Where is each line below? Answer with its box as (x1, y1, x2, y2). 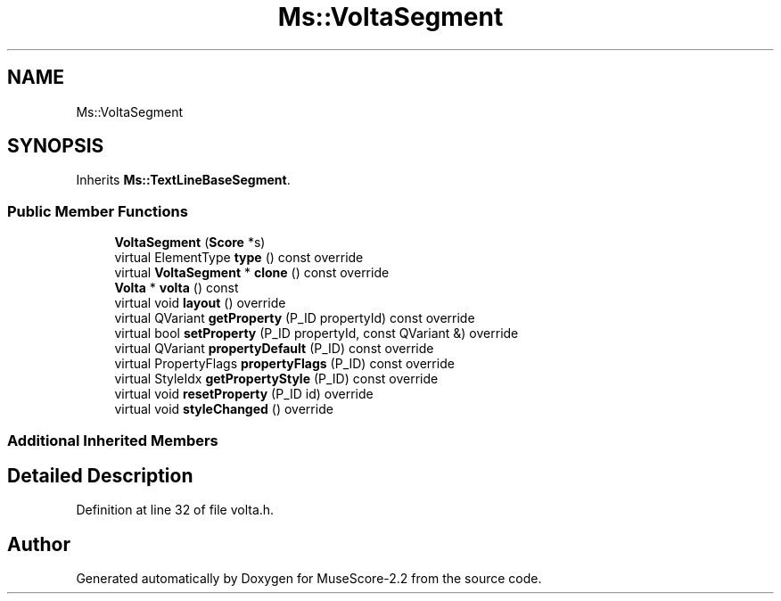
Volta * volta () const (114, 280, 239, 296)
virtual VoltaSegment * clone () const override (114, 265, 390, 281)
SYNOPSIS (7, 135, 104, 158)
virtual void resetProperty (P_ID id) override (114, 386, 374, 402)
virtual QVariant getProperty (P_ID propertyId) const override (114, 310, 475, 326)
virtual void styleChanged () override (114, 401, 333, 417)
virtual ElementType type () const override (114, 250, 364, 266)
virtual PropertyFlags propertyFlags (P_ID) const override (114, 356, 455, 372)
